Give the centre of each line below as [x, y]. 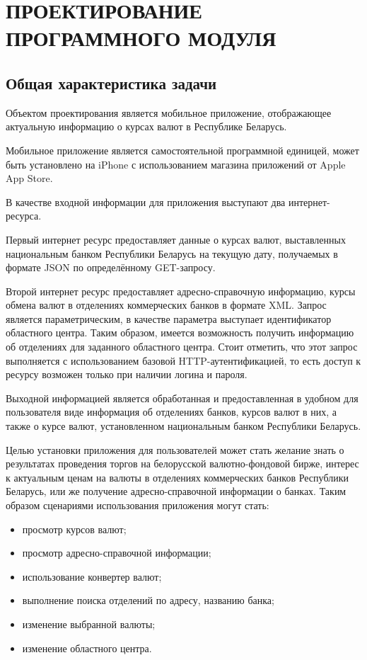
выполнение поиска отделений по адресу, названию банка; [148, 600]
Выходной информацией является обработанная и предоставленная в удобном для [182, 398]
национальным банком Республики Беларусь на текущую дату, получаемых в [172, 253]
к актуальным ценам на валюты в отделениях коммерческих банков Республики [177, 477]
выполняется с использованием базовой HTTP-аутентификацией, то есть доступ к [183, 360]
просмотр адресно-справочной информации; [117, 553]
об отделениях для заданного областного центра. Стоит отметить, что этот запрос [182, 347]
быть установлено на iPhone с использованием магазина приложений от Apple [176, 164]
